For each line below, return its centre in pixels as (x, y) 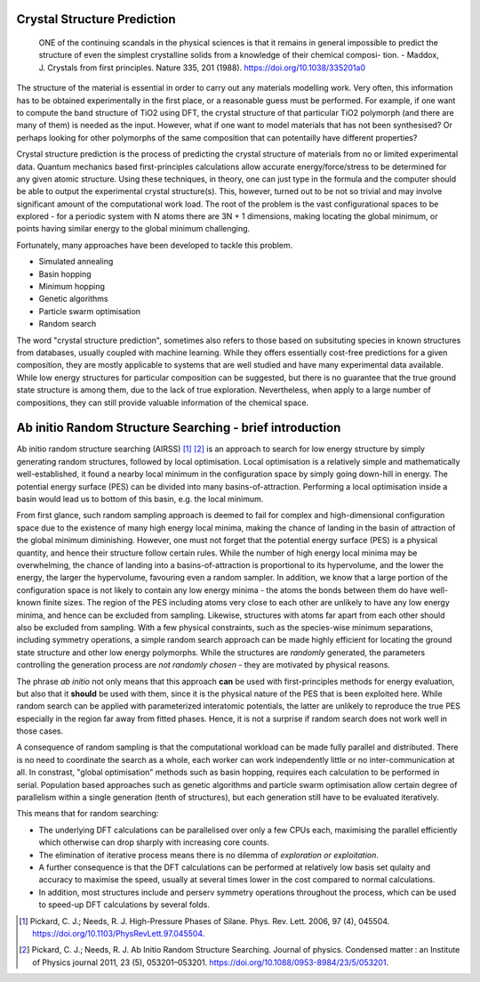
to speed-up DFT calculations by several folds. (124, 905)
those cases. (40, 731)
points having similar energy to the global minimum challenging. (133, 229)
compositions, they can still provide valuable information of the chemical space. (163, 402)
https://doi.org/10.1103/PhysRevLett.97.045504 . (119, 933)
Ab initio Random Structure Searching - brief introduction (179, 428)
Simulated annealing (76, 262)
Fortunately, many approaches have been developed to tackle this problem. (155, 245)
